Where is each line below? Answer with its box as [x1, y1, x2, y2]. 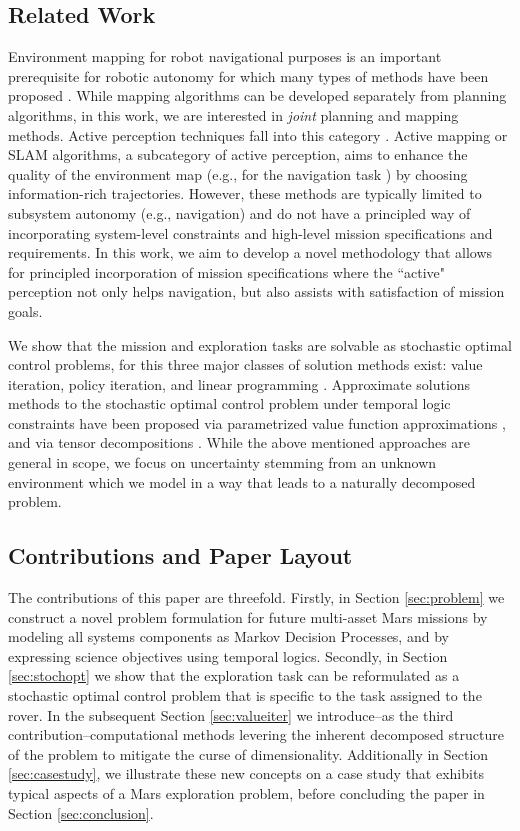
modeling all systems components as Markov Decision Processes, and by [8, 626, 449, 647]
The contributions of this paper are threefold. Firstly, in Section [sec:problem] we [8, 587, 505, 608]
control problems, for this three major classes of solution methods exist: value [8, 354, 483, 375]
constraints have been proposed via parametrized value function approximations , [8, 412, 506, 433]
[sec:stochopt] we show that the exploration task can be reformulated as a [8, 665, 460, 686]
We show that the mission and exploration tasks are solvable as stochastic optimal [8, 334, 512, 355]
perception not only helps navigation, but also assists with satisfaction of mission [8, 281, 505, 302]
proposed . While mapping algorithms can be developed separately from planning [8, 85, 507, 106]
